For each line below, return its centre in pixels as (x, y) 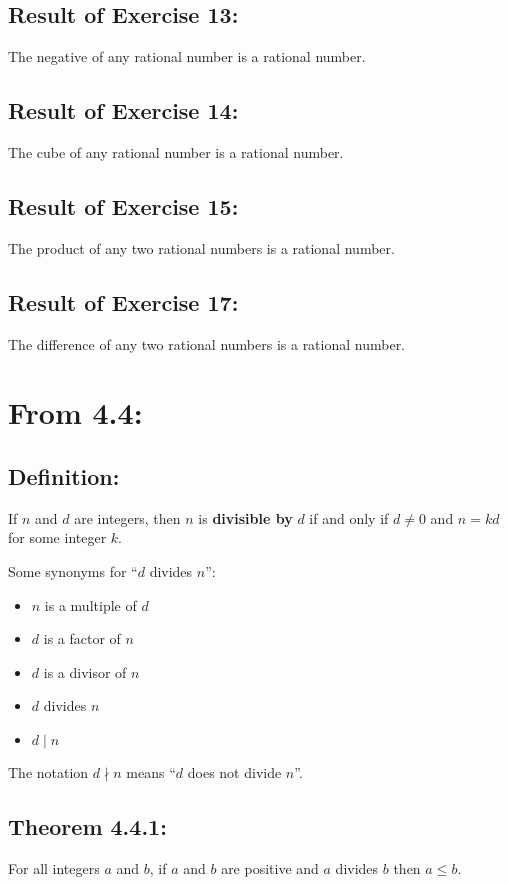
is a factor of (82, 638)
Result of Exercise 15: (123, 205)
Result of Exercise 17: (123, 301)
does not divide (234, 771)
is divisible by (245, 517)
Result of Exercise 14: (123, 110)
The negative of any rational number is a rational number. (187, 56)
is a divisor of (85, 671)
